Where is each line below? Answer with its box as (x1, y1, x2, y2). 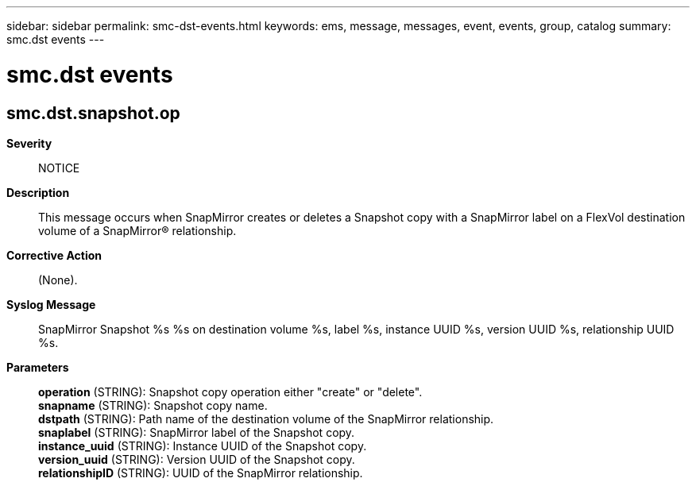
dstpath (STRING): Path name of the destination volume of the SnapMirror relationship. (38, 411, 494, 426)
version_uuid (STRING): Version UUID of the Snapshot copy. (38, 452, 355, 466)
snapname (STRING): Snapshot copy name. (38, 398, 268, 412)
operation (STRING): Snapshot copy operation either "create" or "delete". (38, 384, 423, 399)
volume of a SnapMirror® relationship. (38, 223, 237, 237)
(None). (38, 272, 78, 287)
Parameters (6, 360, 69, 374)
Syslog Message (6, 297, 96, 311)
